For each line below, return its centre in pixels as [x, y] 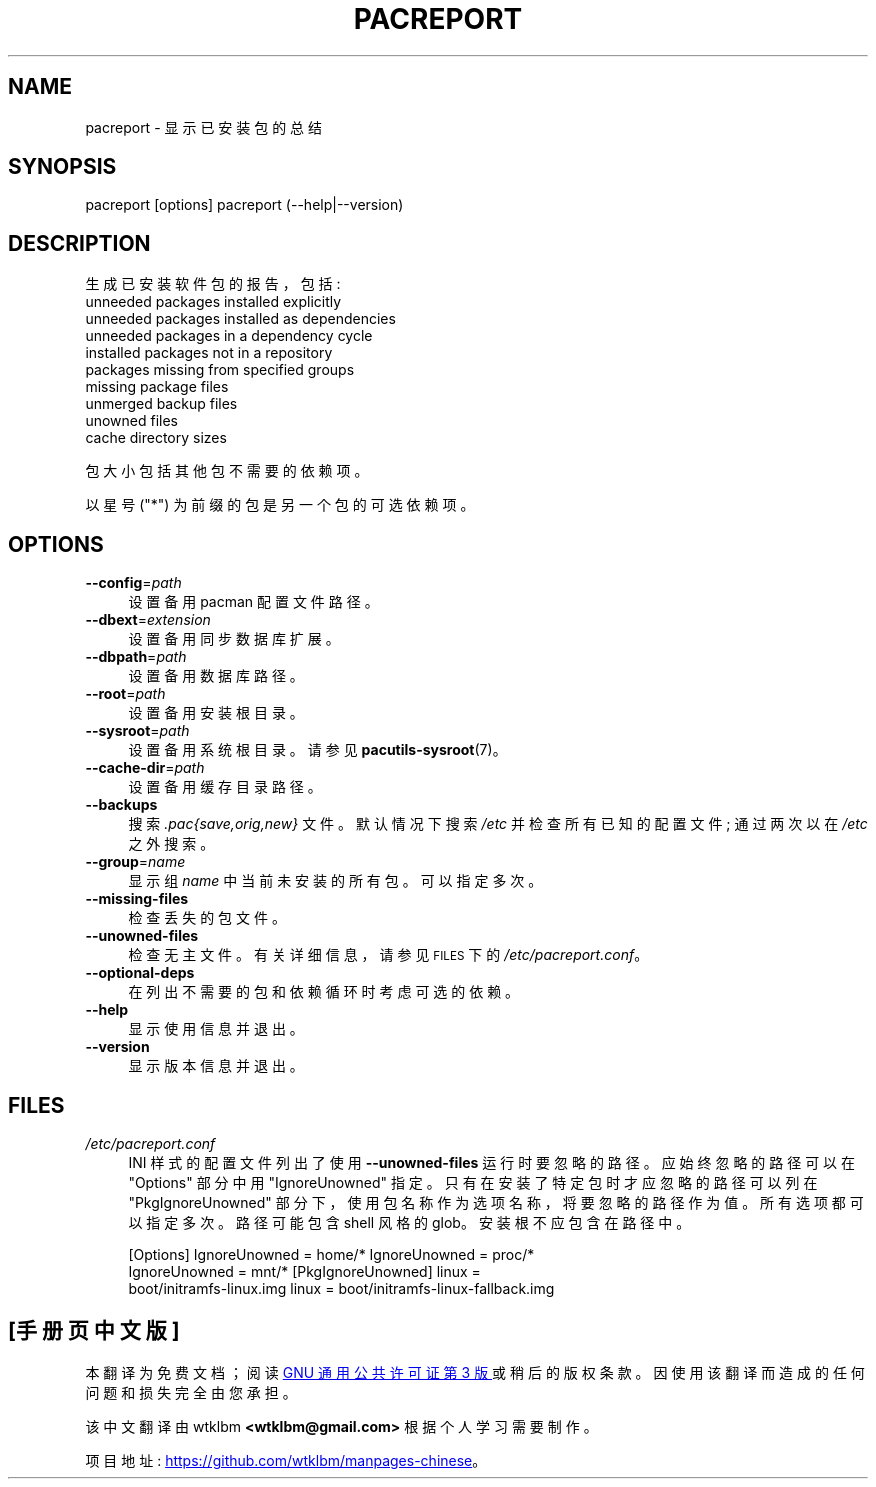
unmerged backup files [161, 404]
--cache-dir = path [145, 768]
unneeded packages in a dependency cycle [229, 336]
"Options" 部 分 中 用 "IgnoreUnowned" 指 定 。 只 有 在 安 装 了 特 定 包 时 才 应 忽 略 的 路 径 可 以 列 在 [473, 1182]
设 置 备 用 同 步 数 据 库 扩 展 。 [234, 639]
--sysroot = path [137, 731]
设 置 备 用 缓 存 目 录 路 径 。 [225, 787]
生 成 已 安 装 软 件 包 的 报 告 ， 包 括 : [213, 284]
